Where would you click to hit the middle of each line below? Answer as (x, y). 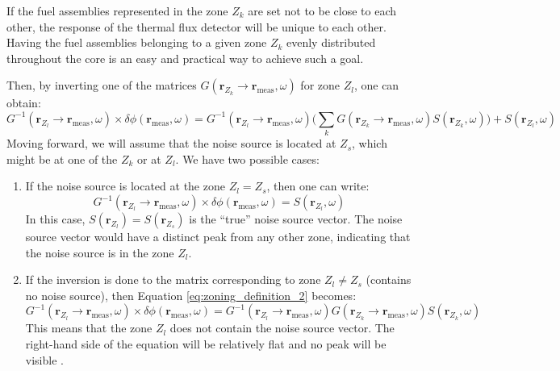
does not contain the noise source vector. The (282, 328)
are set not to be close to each (322, 10)
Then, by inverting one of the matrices (102, 85)
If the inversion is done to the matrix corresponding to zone (173, 279)
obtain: (24, 103)
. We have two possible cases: (247, 158)
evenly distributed (331, 42)
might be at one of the (62, 158)
